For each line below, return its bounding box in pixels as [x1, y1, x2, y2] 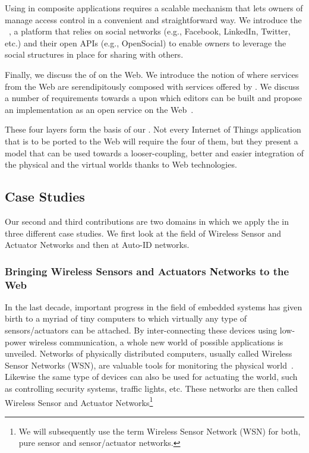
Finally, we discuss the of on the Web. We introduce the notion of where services [5, 68, 299, 80]
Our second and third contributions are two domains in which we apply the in [5, 215, 289, 227]
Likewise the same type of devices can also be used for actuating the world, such [5, 370, 298, 383]
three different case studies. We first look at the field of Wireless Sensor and [5, 227, 282, 239]
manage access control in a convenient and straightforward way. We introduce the [5, 13, 302, 26]
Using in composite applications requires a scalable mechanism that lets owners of [5, 2, 303, 14]
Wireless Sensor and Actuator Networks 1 [5, 394, 153, 408]
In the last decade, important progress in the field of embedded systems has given [5, 300, 302, 313]
